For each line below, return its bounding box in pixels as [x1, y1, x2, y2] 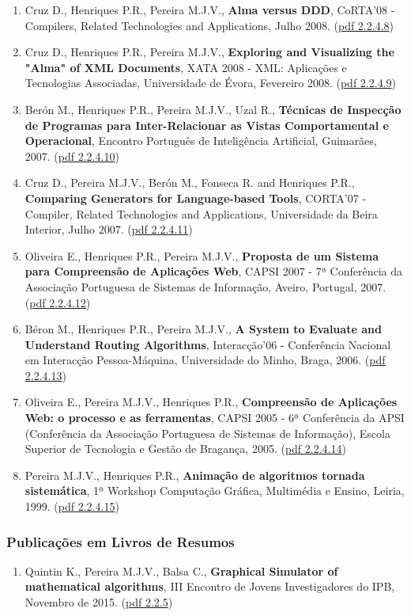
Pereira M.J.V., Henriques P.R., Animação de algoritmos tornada [25, 466, 365, 483]
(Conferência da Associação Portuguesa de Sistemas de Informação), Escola [25, 424, 390, 441]
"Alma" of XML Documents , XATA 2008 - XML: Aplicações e [25, 59, 347, 75]
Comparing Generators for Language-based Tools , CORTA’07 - [25, 189, 367, 206]
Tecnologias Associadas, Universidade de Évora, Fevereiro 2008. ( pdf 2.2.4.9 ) [25, 74, 396, 91]
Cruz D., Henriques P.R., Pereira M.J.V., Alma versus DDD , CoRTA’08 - [25, 2, 395, 17]
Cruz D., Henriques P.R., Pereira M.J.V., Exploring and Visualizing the [25, 44, 394, 60]
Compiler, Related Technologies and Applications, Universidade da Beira [25, 205, 378, 222]
